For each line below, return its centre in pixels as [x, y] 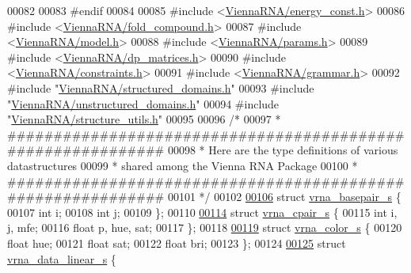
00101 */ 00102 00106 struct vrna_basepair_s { [284, 197]
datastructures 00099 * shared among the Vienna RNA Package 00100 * [183, 165]
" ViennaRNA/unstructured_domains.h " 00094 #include [143, 103]
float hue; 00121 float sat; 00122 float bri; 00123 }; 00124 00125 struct [177, 243]
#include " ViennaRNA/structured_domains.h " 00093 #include [161, 87]
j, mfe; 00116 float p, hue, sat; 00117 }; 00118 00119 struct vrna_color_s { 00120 [205, 227]
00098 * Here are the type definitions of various [283, 150]
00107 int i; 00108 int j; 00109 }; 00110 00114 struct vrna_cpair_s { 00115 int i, [202, 212]
